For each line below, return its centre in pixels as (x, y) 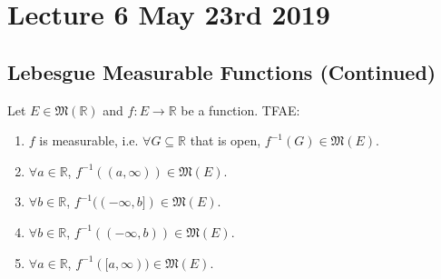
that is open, (225, 140)
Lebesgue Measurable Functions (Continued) (222, 71)
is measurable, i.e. (89, 140)
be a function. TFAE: (240, 110)
